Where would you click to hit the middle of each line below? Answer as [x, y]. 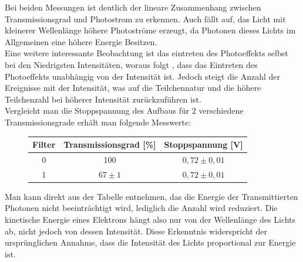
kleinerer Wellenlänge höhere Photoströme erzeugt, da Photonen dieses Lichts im [150, 30]
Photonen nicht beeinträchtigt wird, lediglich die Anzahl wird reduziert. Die [141, 208]
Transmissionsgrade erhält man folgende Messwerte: [98, 122]
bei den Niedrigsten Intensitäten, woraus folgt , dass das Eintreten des [131, 64]
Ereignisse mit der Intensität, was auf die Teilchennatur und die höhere [133, 88]
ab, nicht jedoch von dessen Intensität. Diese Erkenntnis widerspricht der [136, 231]
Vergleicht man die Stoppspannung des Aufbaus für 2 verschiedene [124, 110]
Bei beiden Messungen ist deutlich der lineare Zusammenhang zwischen [133, 7]
